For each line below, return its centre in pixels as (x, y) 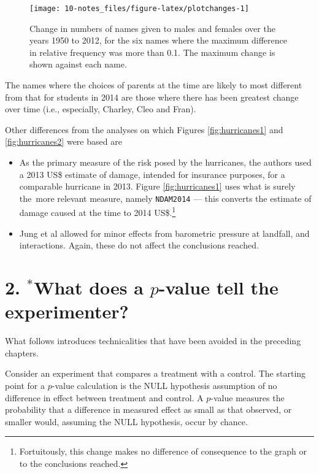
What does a (89, 287)
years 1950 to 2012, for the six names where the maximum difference (158, 40)
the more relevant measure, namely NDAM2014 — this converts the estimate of (165, 198)
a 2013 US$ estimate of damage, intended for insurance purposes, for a (152, 174)
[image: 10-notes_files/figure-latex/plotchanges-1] (139, 9)
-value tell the (218, 287)
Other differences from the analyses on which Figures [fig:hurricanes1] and (144, 129)
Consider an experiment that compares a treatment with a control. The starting (156, 373)
